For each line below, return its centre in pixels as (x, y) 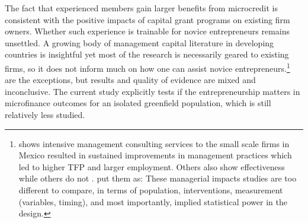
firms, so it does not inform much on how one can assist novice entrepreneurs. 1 (147, 67)
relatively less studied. (45, 114)
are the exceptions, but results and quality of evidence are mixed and (130, 80)
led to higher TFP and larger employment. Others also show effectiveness (152, 166)
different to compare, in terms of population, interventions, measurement (151, 189)
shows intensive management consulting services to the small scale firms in (154, 143)
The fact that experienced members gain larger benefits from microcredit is (141, 8)
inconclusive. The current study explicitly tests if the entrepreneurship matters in (153, 91)
